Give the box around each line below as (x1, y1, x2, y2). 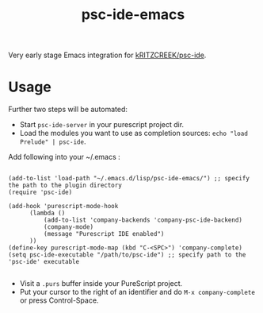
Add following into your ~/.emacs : (8, 153, 120, 162)
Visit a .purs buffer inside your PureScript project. (19, 279, 183, 288)
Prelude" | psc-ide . (19, 137, 86, 146)
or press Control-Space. (19, 296, 99, 305)
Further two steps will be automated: (8, 105, 128, 114)
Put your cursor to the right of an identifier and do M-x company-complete (19, 288, 256, 297)
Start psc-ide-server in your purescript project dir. (19, 120, 185, 129)
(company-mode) (43, 223, 93, 231)
